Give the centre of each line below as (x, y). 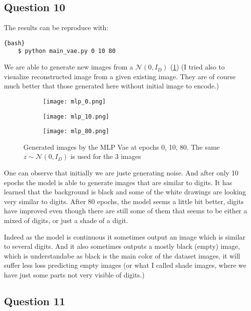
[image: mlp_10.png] (76, 116)
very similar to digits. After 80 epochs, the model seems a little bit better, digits (124, 201)
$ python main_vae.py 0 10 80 (67, 51)
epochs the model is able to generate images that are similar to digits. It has (118, 182)
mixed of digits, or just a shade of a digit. (66, 220)
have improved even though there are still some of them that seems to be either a (125, 211)
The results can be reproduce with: (56, 27)
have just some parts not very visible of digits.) (74, 274)
